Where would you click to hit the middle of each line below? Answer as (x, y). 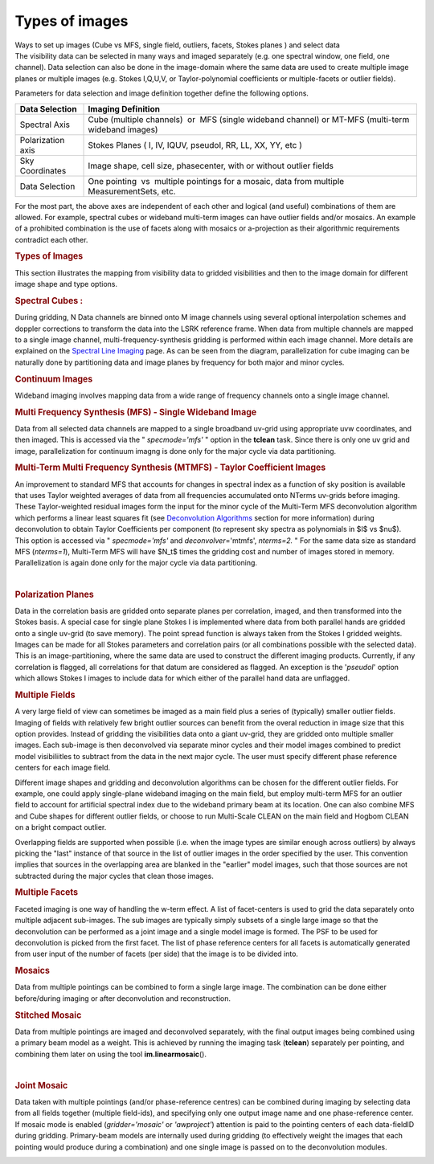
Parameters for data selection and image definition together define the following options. (162, 93)
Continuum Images (54, 379)
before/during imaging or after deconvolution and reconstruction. (123, 998)
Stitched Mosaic (48, 1015)
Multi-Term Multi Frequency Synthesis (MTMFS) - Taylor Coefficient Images (170, 468)
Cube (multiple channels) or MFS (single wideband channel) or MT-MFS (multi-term (249, 119)
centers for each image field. (63, 768)
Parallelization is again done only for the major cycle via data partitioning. (136, 563)
